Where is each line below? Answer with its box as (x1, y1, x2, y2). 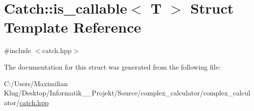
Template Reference (4, 17, 141, 37)
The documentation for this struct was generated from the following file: (4, 61, 221, 72)
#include (4, 45, 31, 55)
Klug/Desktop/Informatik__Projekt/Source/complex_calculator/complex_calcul (4, 88, 251, 98)
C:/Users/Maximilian (4, 78, 68, 88)
